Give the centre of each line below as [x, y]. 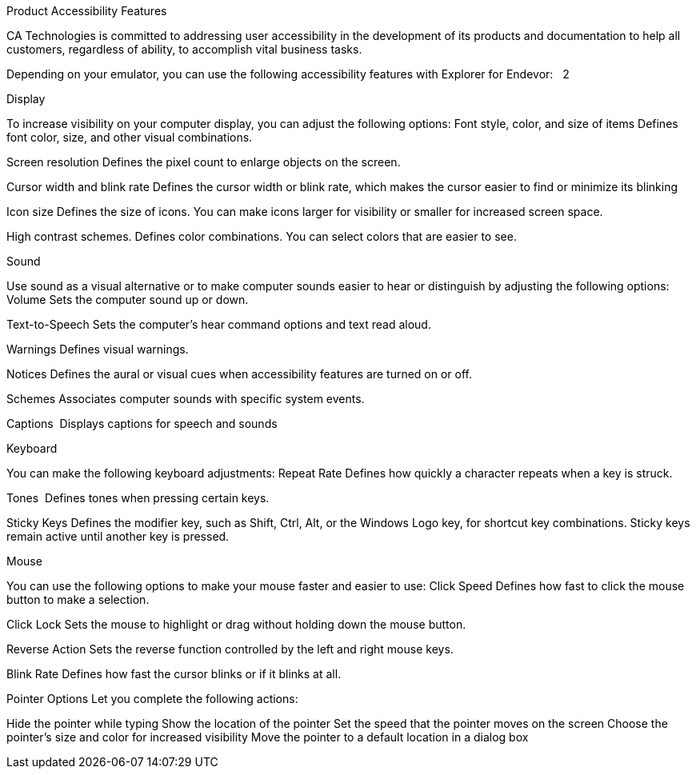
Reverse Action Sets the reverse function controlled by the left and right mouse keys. [230, 649]
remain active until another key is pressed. [118, 536]
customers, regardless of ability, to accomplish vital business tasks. [184, 49]
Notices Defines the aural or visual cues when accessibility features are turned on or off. [240, 374]
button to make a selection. [78, 599]
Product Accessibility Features [87, 11]
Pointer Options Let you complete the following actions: [152, 699]
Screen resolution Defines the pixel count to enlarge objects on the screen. [204, 162]
